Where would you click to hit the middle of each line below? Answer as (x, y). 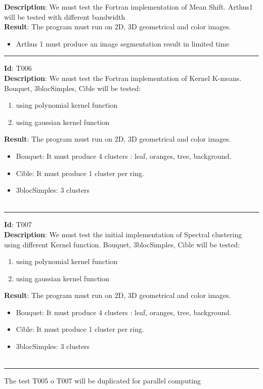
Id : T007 (18, 224)
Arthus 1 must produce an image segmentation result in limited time (123, 43)
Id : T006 (18, 68)
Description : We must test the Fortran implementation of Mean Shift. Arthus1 (128, 7)
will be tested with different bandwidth (65, 16)
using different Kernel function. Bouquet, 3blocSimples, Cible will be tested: (122, 244)
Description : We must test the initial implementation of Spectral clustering (123, 234)
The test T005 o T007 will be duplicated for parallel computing (103, 381)
